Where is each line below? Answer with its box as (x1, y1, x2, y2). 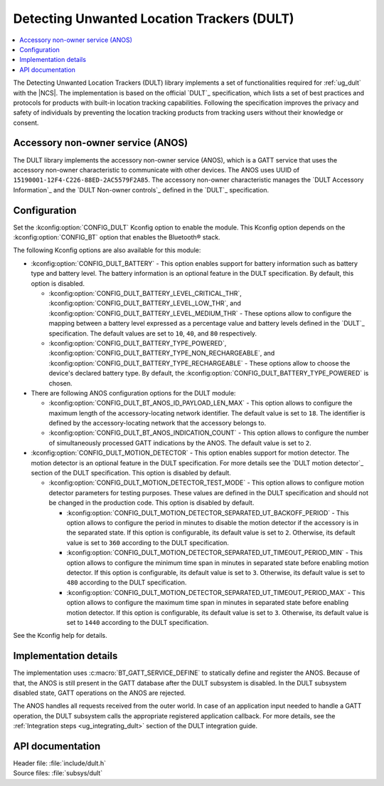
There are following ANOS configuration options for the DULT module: (31, 388, 236, 397)
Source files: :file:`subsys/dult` (13, 769, 103, 777)
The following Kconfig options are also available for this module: (13, 246, 201, 254)
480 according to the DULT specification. (66, 578, 187, 587)
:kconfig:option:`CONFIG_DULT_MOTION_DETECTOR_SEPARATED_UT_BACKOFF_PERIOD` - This (66, 508, 349, 517)
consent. (13, 118, 39, 127)
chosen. (48, 378, 73, 388)
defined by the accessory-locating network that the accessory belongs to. (48, 419, 267, 428)
